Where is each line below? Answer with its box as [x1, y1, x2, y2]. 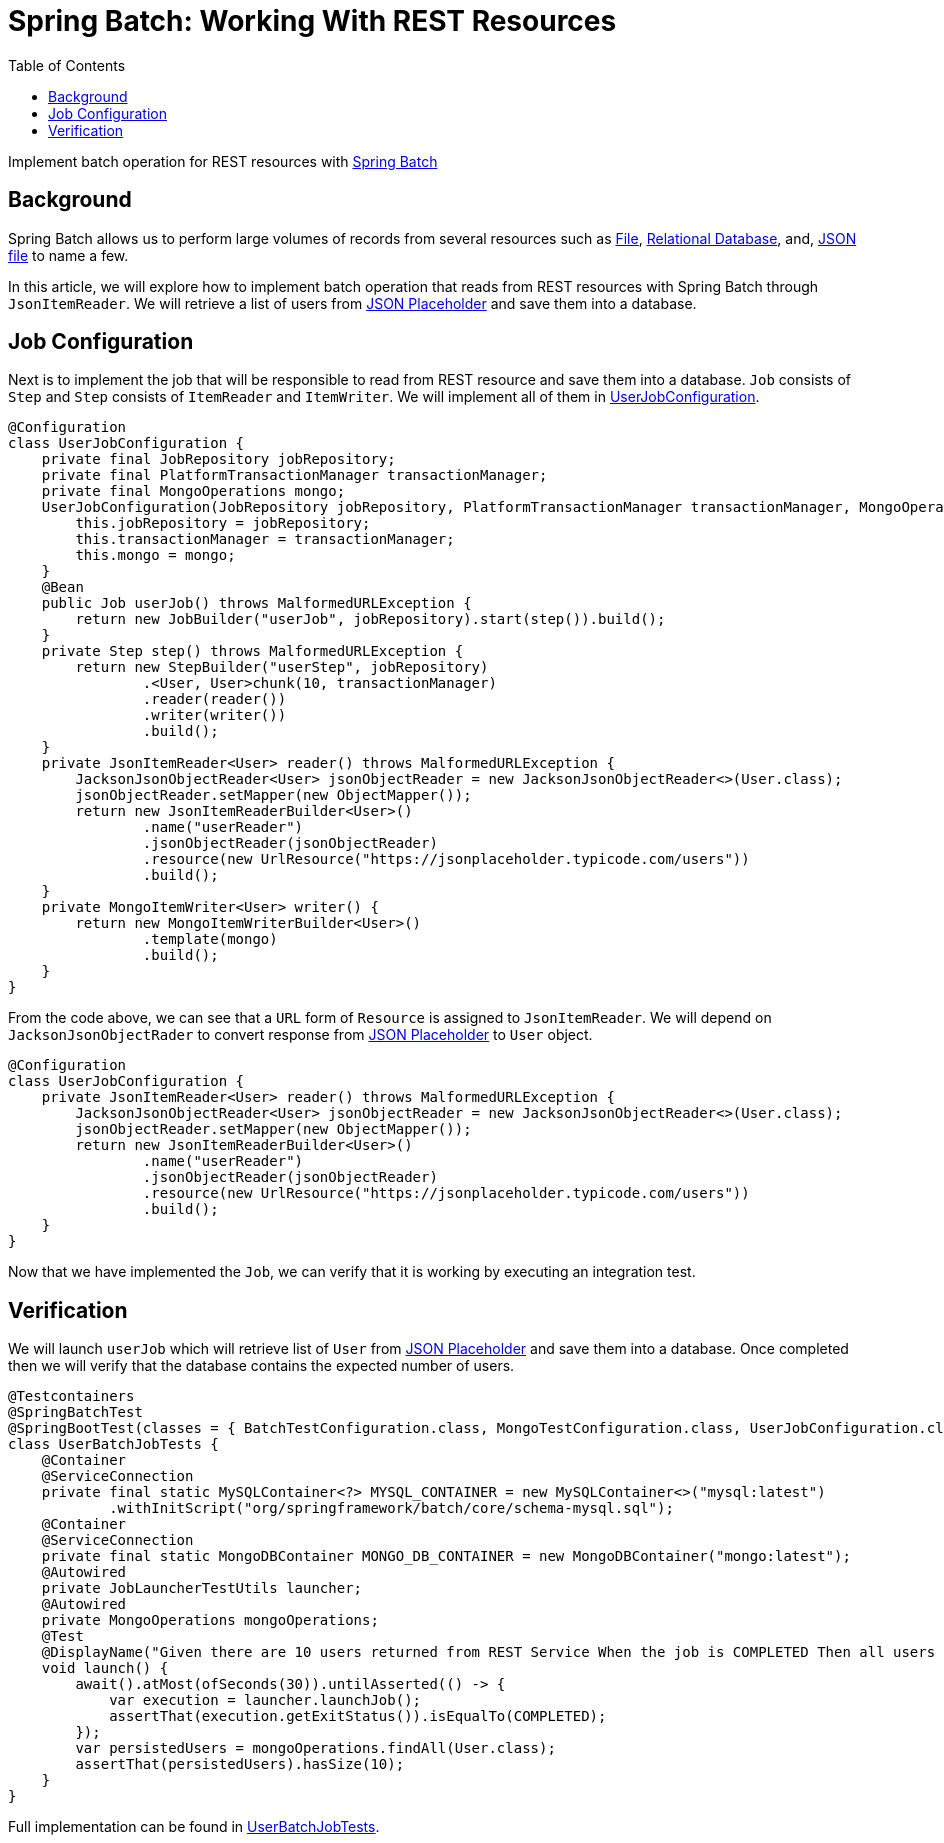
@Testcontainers [8, 1388, 135, 1405]
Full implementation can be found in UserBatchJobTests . [8, 1818, 380, 1836]
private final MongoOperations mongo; [41, 483, 346, 500]
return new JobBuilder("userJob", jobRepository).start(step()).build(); [75, 611, 666, 628]
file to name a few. [8, 246, 129, 264]
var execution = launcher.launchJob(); [109, 1692, 422, 1709]
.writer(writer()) [142, 707, 287, 724]
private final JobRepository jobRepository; [41, 451, 396, 468]
